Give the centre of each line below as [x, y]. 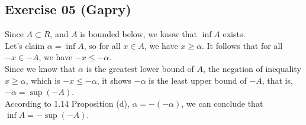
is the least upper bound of [198, 80]
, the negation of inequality [252, 68]
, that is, [277, 80]
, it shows [114, 80]
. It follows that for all [242, 45]
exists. [234, 34]
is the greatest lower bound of [140, 68]
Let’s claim [25, 45]
